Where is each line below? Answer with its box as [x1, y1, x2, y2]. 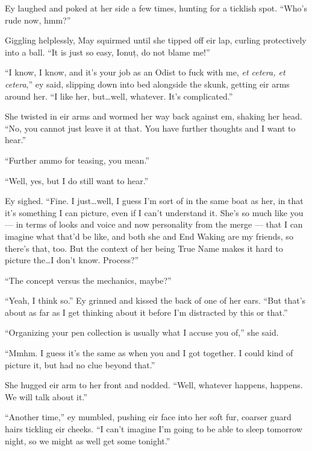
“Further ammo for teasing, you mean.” [5, 153, 149, 166]
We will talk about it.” [5, 390, 87, 403]
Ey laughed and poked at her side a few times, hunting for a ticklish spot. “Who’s [5, 2, 307, 14]
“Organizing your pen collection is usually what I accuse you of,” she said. [5, 326, 279, 339]
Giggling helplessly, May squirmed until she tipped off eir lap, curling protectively [5, 34, 307, 46]
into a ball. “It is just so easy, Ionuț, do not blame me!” [5, 45, 210, 58]
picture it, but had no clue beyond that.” [5, 358, 155, 371]
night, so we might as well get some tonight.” [5, 434, 170, 447]
